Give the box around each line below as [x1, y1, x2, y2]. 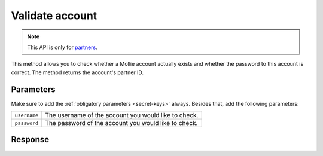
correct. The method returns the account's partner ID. [11, 69, 144, 76]
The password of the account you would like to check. [45, 119, 198, 127]
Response [11, 134, 50, 145]
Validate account [11, 9, 97, 22]
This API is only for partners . [27, 44, 98, 51]
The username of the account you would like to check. [45, 111, 199, 120]
